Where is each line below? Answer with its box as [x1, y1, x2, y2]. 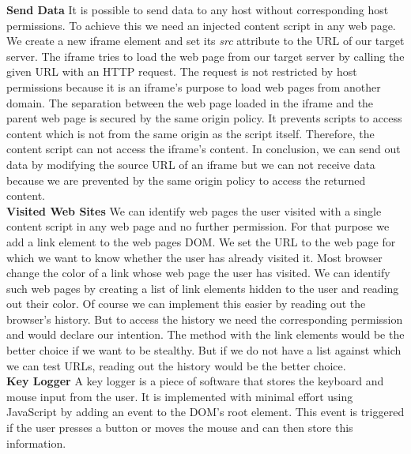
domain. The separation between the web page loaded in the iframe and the [6, 94, 374, 111]
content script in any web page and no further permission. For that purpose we [6, 218, 390, 235]
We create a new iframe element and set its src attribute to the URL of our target [6, 32, 405, 49]
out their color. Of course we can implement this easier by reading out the [6, 295, 366, 312]
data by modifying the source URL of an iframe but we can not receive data [6, 156, 375, 172]
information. [6, 434, 66, 451]
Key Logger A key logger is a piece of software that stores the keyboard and [6, 373, 384, 389]
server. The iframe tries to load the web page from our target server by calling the [6, 47, 405, 64]
